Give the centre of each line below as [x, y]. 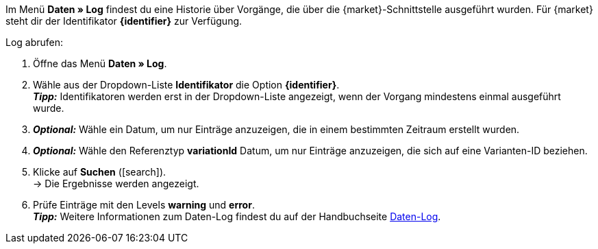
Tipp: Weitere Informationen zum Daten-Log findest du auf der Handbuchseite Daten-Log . [237, 216]
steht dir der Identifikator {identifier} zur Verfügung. [124, 21]
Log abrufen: [35, 42]
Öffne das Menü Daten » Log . [100, 63]
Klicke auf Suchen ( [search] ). [100, 172]
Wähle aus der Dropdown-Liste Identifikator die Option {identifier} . [186, 85]
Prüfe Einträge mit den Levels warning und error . [144, 205]
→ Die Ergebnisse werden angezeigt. [116, 183]
